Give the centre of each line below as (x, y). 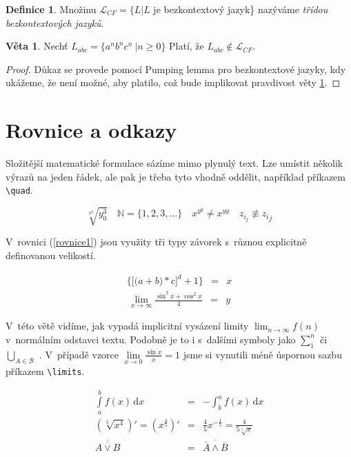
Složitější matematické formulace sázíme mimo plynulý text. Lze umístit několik (174, 163)
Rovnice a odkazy (91, 130)
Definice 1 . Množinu (51, 9)
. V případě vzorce (79, 354)
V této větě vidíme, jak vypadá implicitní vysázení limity (127, 326)
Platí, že (187, 46)
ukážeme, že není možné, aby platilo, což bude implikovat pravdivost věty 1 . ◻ (173, 82)
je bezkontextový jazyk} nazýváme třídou (241, 9)
